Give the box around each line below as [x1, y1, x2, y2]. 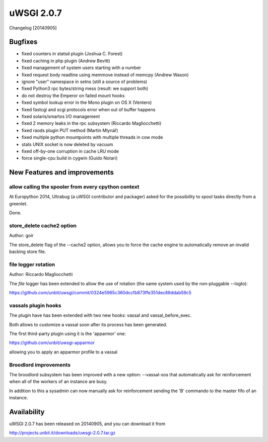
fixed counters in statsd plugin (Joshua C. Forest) [21, 51, 123, 57]
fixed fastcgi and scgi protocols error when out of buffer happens [21, 106, 156, 112]
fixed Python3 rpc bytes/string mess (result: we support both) [21, 86, 148, 91]
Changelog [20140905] [9, 25, 57, 31]
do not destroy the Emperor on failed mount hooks [21, 92, 125, 98]
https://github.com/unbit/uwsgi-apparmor [9, 340, 95, 346]
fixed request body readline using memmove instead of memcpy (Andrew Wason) [21, 72, 189, 78]
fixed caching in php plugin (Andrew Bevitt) [21, 58, 110, 64]
